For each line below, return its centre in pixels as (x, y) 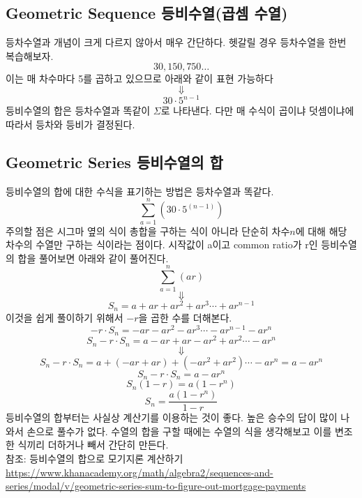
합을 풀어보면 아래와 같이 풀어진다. (93, 258)
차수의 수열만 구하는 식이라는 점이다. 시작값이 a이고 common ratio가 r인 (162, 244)
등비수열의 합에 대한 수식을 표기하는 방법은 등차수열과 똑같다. (140, 191)
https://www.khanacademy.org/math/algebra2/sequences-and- (139, 472)
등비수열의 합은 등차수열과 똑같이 (78, 111)
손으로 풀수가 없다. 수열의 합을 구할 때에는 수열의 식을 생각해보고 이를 (179, 431)
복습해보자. (30, 55)
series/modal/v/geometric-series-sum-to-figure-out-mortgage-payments (156, 486)
